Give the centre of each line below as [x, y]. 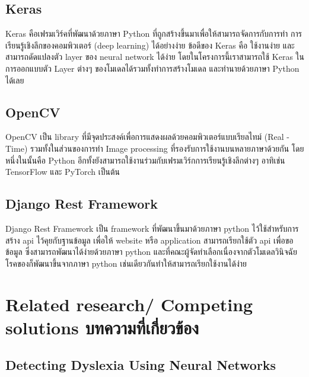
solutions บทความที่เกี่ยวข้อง [102, 327]
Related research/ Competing [129, 304]
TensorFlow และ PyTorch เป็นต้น [63, 172]
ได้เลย [15, 80]
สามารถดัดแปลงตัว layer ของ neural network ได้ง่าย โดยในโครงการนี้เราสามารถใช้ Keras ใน [155, 57]
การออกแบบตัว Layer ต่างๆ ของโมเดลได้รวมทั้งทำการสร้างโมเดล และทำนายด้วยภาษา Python [152, 68]
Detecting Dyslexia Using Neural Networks [141, 365]
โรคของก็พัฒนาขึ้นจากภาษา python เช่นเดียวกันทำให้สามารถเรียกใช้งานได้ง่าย [126, 263]
